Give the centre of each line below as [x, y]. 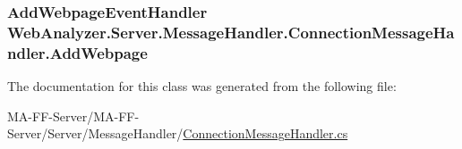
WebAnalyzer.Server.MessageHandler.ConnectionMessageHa [231, 32]
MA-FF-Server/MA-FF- [73, 116]
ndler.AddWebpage [77, 52]
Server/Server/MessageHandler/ [95, 133]
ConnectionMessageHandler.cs [265, 133]
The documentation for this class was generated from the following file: [202, 86]
